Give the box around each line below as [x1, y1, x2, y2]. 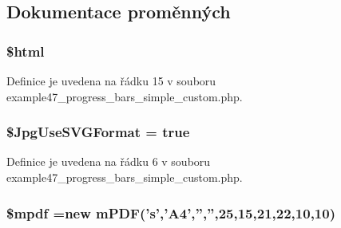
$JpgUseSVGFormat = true [6, 122, 190, 142]
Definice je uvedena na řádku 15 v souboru [6, 73, 216, 88]
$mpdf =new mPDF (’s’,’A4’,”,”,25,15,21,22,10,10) [6, 202, 335, 222]
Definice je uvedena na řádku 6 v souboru [6, 153, 211, 170]
